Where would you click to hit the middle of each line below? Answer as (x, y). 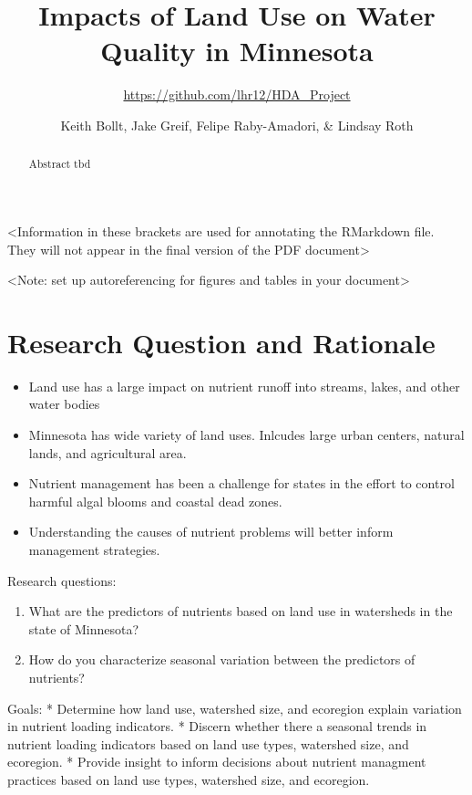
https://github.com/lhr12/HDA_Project (237, 94)
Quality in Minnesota (237, 51)
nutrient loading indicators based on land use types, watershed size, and (208, 743)
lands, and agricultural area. (108, 452)
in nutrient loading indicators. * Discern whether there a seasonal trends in (217, 726)
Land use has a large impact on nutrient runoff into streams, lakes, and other (244, 386)
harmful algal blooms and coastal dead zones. (155, 501)
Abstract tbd (60, 164)
